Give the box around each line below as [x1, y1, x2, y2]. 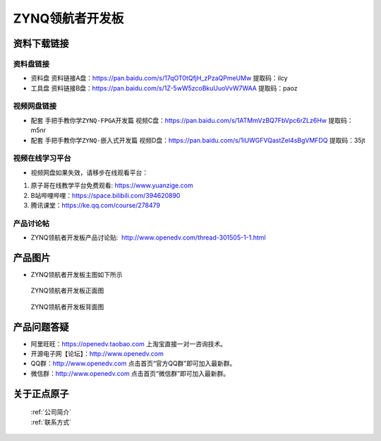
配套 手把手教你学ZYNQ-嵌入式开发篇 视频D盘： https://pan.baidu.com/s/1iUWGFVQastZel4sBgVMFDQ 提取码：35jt [30, 136, 366, 144]
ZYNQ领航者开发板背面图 [30, 302, 104, 311]
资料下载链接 [13, 37, 69, 49]
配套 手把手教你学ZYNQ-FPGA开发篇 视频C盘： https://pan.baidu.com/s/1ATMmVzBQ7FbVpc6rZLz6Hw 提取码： [30, 116, 353, 124]
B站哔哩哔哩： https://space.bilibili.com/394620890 [30, 191, 181, 199]
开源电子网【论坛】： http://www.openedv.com [30, 350, 164, 358]
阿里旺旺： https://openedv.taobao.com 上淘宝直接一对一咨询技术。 [30, 339, 227, 348]
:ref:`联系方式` [30, 418, 72, 426]
